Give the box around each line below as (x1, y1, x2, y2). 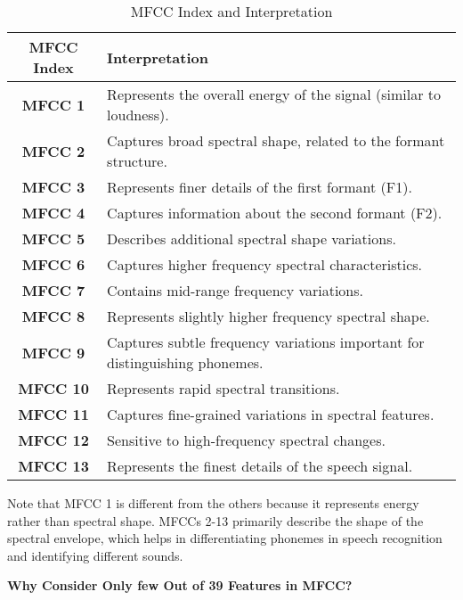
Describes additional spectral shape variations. (107, 228, 396, 249)
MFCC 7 (21, 280, 85, 300)
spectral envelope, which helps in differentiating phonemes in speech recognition (7, 529, 443, 547)
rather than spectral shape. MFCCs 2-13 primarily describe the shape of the (7, 511, 424, 530)
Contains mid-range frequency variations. (107, 280, 363, 300)
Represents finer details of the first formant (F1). (107, 177, 412, 197)
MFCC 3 (21, 177, 85, 197)
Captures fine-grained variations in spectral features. (107, 404, 435, 424)
